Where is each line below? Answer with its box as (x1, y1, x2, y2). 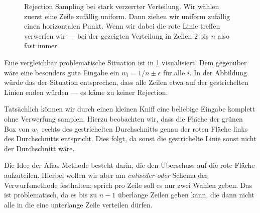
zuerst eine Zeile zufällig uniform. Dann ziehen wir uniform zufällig (24, 11, 230, 21)
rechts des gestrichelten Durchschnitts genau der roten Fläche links (42, 123, 248, 134)
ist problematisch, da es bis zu (4, 189, 97, 200)
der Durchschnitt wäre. (4, 143, 75, 153)
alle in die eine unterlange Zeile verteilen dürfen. (4, 199, 153, 209)
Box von (4, 123, 30, 134)
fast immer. (24, 40, 59, 51)
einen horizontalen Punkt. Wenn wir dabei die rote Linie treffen (24, 21, 220, 31)
